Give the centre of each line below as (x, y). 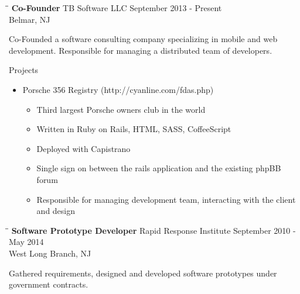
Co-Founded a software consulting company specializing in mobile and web (143, 39)
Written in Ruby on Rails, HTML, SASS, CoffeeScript (134, 129)
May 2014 (26, 242)
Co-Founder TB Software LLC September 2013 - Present (117, 8)
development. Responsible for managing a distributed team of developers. (141, 50)
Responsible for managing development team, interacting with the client (166, 199)
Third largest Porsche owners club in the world (121, 109)
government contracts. (49, 284)
